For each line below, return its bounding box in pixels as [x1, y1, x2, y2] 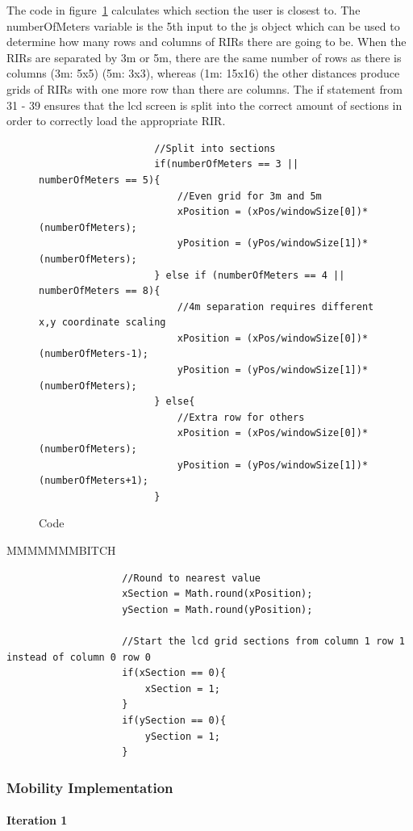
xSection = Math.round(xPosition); [122, 588, 313, 600]
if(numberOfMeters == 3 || [154, 158, 299, 170]
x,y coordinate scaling [39, 317, 166, 329]
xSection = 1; [144, 682, 220, 695]
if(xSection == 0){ [122, 667, 227, 679]
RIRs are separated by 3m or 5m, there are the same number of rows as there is [6, 48, 402, 65]
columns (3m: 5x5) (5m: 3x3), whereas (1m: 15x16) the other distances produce [6, 65, 400, 82]
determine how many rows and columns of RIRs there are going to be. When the [6, 33, 407, 50]
